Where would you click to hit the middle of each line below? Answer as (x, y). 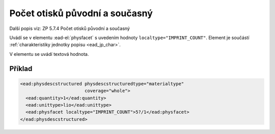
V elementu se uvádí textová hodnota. (49, 54)
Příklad (21, 69)
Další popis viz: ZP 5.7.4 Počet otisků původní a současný (70, 28)
